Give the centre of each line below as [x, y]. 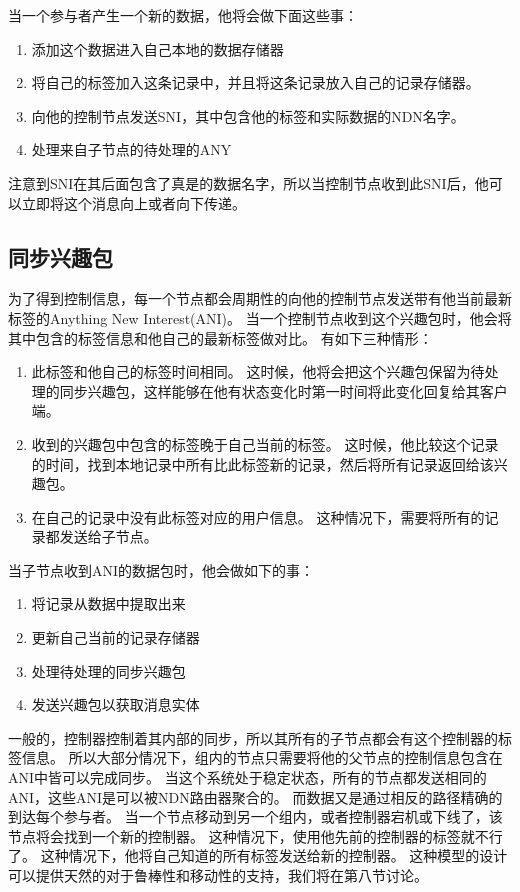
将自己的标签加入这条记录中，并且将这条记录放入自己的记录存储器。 [255, 82]
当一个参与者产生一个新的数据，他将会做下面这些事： [183, 15]
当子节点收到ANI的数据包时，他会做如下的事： [161, 569]
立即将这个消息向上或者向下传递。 [133, 202]
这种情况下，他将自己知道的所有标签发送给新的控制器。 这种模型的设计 [274, 855]
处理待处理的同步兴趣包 [108, 670]
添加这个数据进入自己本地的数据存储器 [157, 48]
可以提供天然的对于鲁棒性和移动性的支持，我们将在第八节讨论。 [218, 875]
